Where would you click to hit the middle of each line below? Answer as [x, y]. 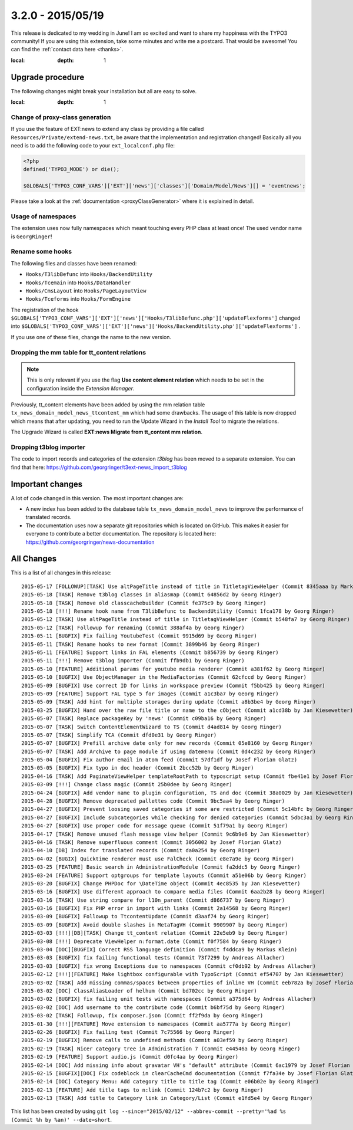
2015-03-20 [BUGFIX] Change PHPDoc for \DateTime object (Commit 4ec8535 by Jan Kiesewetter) [161, 883]
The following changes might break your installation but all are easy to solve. [104, 91]
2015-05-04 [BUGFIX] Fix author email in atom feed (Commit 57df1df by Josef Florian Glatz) [159, 760]
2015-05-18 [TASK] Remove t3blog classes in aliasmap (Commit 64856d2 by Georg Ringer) [152, 595]
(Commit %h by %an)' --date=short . [61, 1119]
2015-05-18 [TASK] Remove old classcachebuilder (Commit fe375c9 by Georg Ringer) [144, 603]
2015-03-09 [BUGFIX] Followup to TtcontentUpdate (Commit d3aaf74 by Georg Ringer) [146, 917]
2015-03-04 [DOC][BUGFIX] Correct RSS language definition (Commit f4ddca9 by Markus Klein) [159, 950]
